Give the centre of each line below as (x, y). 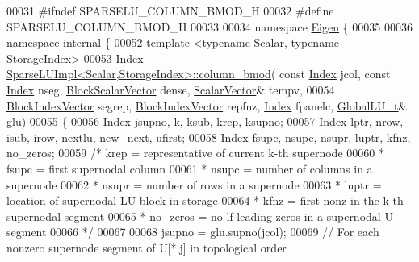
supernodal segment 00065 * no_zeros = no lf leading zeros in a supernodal (194, 216)
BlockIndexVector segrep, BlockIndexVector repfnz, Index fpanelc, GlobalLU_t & (207, 105)
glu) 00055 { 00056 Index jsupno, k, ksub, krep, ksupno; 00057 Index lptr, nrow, (205, 121)
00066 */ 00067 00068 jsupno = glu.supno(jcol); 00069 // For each (215, 232)
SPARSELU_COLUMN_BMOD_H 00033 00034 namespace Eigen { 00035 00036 (209, 26)
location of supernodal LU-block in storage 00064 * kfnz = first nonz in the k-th (205, 200)
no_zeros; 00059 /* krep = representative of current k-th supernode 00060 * (195, 153)
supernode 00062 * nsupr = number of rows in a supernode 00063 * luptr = (194, 184)
